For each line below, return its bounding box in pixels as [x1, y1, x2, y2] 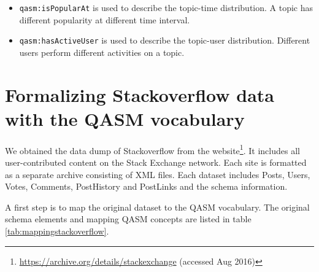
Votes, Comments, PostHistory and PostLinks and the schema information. [5, 180, 288, 193]
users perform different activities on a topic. [19, 45, 185, 58]
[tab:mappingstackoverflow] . [5, 225, 109, 238]
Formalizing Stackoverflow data [5, 82, 274, 107]
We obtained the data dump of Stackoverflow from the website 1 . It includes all [5, 142, 300, 157]
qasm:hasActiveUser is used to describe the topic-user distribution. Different [19, 34, 310, 47]
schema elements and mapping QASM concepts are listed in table [5, 212, 252, 225]
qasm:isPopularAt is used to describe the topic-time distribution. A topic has [19, 1, 313, 14]
